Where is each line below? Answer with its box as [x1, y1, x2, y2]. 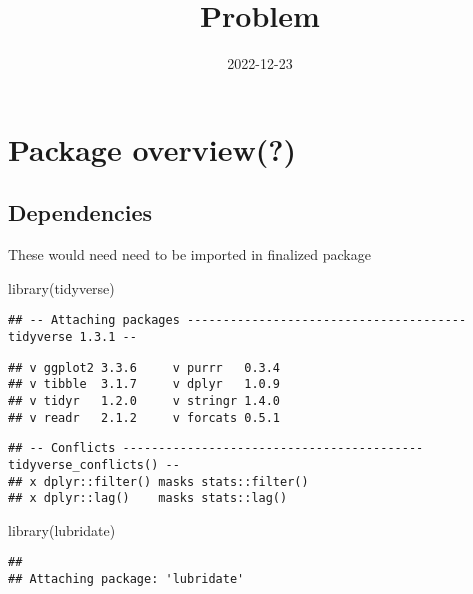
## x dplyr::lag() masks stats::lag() [8, 491, 288, 506]
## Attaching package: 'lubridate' [8, 572, 245, 587]
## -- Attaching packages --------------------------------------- [8, 313, 467, 328]
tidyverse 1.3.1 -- [8, 329, 137, 344]
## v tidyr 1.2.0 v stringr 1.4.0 [8, 393, 281, 408]
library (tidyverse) [8, 277, 115, 298]
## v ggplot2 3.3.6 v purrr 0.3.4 [8, 360, 281, 375]
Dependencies [8, 197, 153, 228]
